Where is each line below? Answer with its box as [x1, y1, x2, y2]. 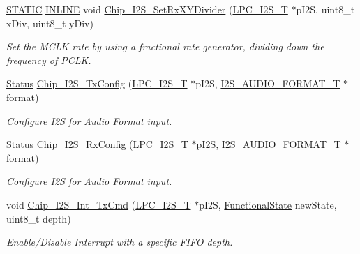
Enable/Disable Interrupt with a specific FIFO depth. [6, 234, 233, 249]
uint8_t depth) [6, 211, 71, 225]
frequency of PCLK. [6, 52, 91, 67]
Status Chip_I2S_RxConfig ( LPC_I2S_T [6, 137, 188, 151]
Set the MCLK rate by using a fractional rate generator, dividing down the [6, 39, 324, 54]
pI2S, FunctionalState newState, [199, 197, 337, 211]
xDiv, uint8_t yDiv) [6, 15, 93, 30]
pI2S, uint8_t [296, 2, 355, 16]
